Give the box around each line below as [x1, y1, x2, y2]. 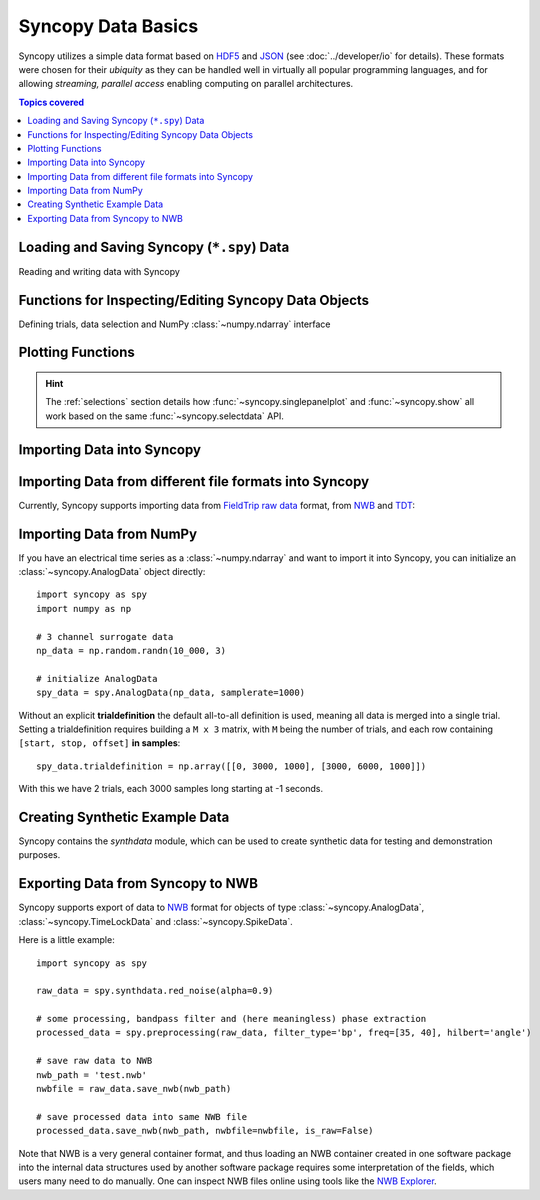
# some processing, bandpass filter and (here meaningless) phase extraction [36, 1013, 427, 1025]
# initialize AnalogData [36, 673, 158, 684]
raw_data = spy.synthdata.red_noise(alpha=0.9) [36, 985, 274, 997]
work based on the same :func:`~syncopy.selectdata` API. [45, 410, 284, 422]
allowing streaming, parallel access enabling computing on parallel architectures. [18, 78, 354, 90]
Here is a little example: [18, 934, 115, 946]
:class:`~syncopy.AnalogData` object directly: [18, 566, 206, 578]
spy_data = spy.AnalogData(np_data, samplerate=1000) [36, 687, 305, 699]
